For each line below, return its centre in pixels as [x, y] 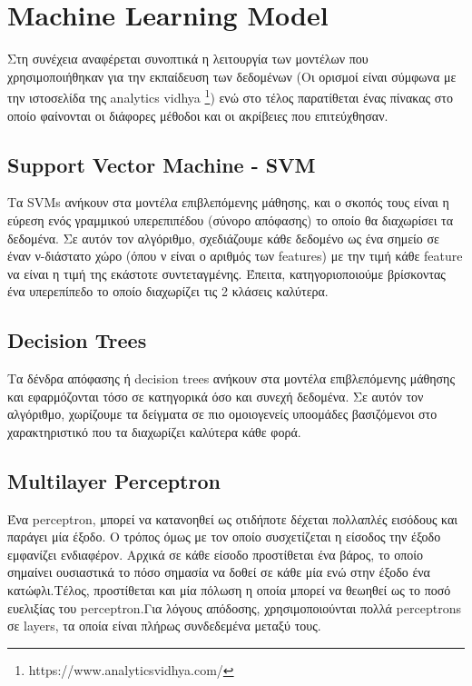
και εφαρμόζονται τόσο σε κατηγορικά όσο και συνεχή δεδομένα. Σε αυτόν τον [216, 396]
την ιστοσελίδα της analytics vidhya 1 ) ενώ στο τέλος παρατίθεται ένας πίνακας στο [230, 96]
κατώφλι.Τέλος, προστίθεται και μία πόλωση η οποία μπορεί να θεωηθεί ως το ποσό [229, 590]
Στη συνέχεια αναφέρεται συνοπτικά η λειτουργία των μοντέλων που [188, 59]
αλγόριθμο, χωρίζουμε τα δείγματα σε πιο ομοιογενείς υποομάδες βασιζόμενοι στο [222, 414]
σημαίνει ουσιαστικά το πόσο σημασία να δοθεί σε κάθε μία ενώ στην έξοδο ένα [219, 572]
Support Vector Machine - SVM [162, 164]
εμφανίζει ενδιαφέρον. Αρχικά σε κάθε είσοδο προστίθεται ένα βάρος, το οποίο [216, 554]
